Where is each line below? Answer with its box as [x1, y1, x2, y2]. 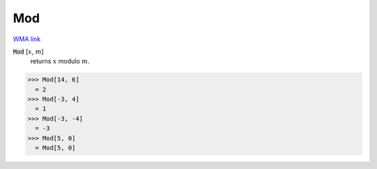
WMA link [13, 35, 41, 43]
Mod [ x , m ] [13, 47, 45, 56]
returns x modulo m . [30, 57, 90, 65]
